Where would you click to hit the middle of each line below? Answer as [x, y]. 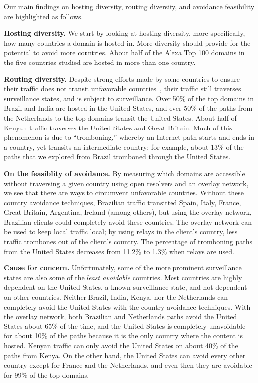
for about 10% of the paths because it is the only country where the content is [123, 336]
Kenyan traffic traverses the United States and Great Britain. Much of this [118, 127]
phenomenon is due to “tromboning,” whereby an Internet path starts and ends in [129, 137]
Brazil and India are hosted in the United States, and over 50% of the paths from [128, 108]
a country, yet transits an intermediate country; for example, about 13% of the [124, 147]
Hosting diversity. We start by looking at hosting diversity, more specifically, [125, 33]
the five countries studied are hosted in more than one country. [100, 62]
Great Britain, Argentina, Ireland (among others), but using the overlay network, [128, 212]
